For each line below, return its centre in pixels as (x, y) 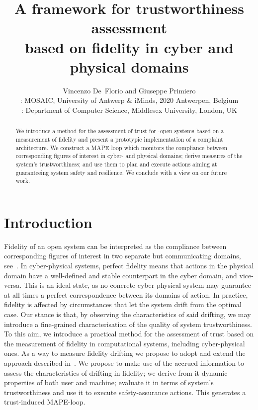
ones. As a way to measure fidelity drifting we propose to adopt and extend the (125, 353)
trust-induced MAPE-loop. (45, 402)
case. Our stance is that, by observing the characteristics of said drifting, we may (128, 314)
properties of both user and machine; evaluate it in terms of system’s (109, 382)
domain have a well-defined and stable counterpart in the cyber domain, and (121, 275)
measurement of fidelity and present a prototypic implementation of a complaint (119, 139)
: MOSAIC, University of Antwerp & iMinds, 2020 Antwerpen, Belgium (129, 100)
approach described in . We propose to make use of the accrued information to (124, 363)
